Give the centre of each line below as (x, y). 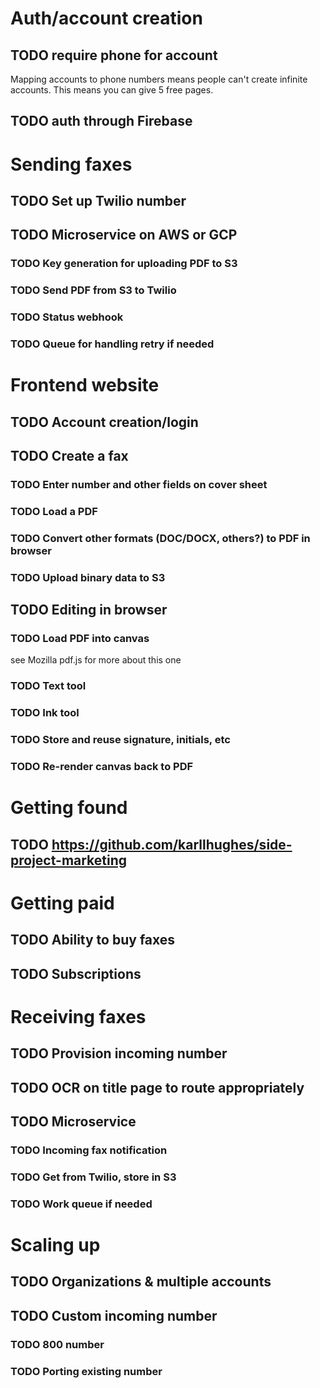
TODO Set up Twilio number (98, 200)
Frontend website (85, 385)
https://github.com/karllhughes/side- (172, 844)
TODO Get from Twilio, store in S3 (93, 1177)
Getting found (69, 808)
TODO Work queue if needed (81, 1204)
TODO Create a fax (69, 456)
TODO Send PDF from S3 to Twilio (93, 290)
